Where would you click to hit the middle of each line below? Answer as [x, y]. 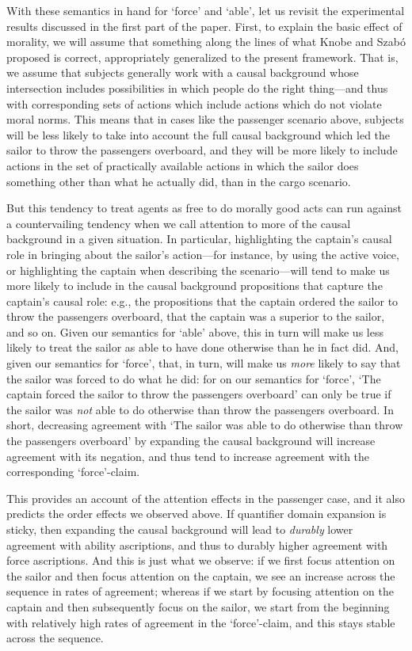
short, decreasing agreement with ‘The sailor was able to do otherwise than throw [205, 425]
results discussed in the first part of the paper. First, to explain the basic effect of [204, 26]
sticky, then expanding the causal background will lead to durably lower [180, 529]
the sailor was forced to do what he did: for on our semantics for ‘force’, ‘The [194, 378]
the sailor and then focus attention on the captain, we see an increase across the [201, 575]
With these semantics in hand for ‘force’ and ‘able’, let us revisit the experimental [206, 10]
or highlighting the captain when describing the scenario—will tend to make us [198, 270]
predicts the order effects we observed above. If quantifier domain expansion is [196, 514]
